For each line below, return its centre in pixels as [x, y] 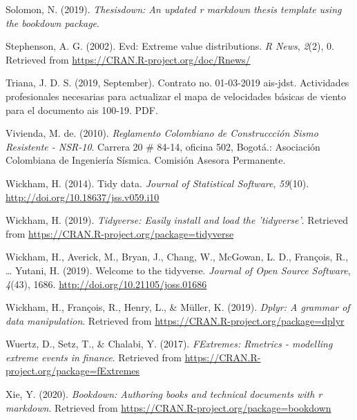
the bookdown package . [52, 22]
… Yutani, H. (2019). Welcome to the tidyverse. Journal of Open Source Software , [178, 270]
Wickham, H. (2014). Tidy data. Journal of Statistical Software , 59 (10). [157, 183]
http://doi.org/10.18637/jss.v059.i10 [83, 197]
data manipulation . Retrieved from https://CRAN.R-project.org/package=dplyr [175, 320]
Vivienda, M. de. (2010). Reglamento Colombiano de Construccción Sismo [162, 133]
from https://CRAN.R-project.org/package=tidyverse [120, 233]
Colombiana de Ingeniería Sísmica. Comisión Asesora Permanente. [146, 160]
